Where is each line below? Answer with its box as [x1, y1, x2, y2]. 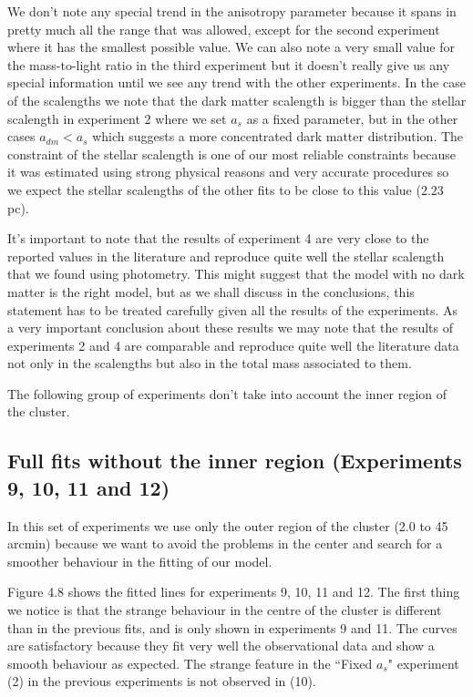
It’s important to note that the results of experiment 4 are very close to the [7, 229, 429, 248]
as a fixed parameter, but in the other [246, 108, 458, 128]
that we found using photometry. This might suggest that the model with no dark [7, 264, 465, 283]
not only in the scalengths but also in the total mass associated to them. [7, 354, 412, 373]
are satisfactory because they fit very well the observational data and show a [7, 636, 435, 655]
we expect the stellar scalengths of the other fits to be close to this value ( [7, 179, 421, 199]
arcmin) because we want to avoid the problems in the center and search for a [7, 534, 443, 553]
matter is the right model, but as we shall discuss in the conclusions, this [7, 282, 415, 301]
